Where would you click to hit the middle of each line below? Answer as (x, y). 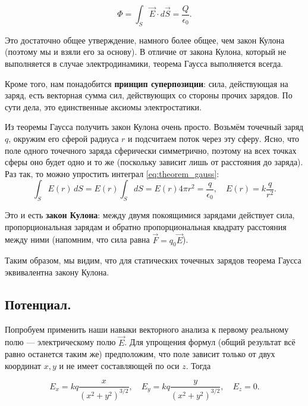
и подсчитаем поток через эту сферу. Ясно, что (213, 138)
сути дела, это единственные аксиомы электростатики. (103, 106)
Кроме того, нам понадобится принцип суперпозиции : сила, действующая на (147, 83)
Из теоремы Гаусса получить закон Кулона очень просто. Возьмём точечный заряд (154, 127)
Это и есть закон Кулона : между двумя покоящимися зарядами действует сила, (150, 215)
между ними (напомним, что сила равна (77, 239)
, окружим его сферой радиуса (64, 138)
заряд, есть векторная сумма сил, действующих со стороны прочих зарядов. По (149, 95)
